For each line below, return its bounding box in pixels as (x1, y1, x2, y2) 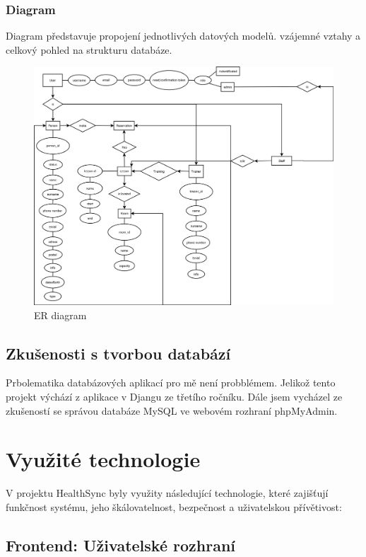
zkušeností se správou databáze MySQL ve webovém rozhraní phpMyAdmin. (6, 403, 338, 418)
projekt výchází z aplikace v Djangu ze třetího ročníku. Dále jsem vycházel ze (6, 389, 343, 404)
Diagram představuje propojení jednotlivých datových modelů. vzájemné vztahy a (6, 28, 361, 43)
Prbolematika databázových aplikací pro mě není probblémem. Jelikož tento (6, 375, 336, 390)
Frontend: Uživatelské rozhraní (6, 534, 236, 556)
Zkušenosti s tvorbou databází (6, 342, 231, 364)
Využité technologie (6, 444, 201, 473)
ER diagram (34, 307, 87, 322)
